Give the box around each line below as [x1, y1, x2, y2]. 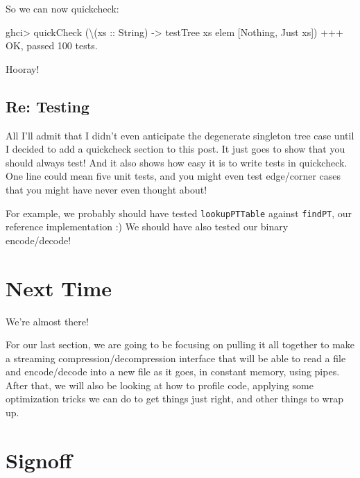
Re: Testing [6, 95, 89, 117]
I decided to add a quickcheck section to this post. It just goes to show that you [6, 142, 345, 156]
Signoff [6, 445, 72, 474]
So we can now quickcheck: [6, 1, 119, 15]
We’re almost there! [6, 314, 89, 328]
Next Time [6, 273, 112, 302]
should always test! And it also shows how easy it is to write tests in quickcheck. [6, 155, 348, 169]
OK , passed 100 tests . [6, 38, 98, 53]
